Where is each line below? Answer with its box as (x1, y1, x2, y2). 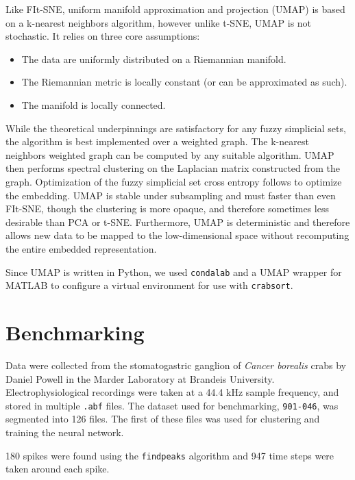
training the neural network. (5, 425, 124, 439)
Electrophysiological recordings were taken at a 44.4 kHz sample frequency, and (5, 385, 339, 399)
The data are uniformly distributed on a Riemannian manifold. (21, 51, 286, 66)
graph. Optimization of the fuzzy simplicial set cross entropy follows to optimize (5, 174, 342, 188)
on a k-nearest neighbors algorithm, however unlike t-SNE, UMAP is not (5, 15, 312, 29)
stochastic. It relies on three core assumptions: (5, 29, 200, 43)
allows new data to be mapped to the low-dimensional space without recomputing (5, 228, 350, 242)
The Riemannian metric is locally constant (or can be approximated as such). (21, 75, 347, 89)
